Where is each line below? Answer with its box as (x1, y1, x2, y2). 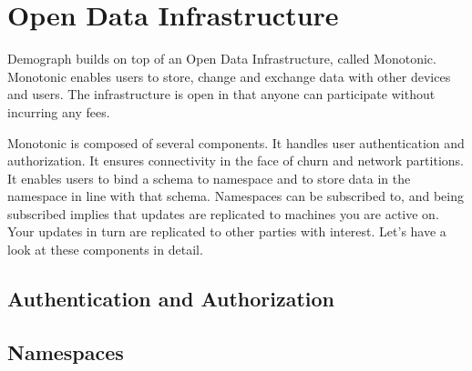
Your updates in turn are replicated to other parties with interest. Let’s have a (7, 222, 446, 241)
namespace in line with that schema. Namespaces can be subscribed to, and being (7, 186, 464, 206)
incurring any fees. (7, 102, 110, 121)
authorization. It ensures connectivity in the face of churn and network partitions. (7, 151, 464, 170)
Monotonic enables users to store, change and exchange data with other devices (7, 66, 451, 85)
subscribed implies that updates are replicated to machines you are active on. (7, 204, 439, 223)
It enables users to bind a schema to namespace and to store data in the (7, 168, 411, 187)
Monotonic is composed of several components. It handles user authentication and (7, 133, 465, 152)
